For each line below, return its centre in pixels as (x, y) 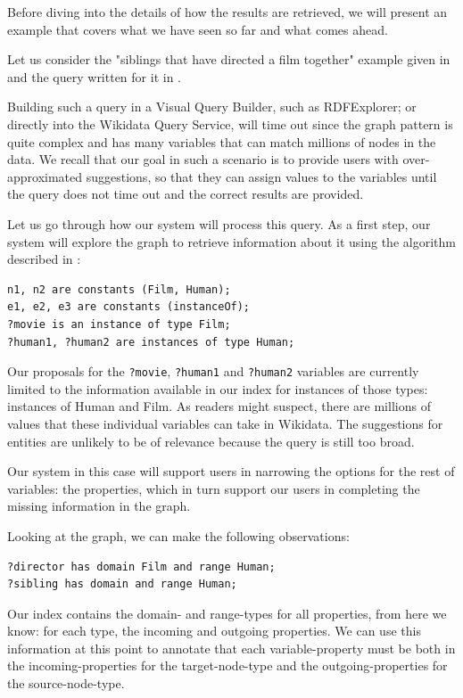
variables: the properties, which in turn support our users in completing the (214, 488)
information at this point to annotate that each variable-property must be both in (231, 648)
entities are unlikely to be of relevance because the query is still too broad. (211, 441)
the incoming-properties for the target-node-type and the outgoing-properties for (227, 665)
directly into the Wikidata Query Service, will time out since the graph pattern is (230, 123)
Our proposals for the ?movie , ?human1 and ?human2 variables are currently (213, 371)
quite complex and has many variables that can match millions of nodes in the (222, 141)
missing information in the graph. (99, 506)
